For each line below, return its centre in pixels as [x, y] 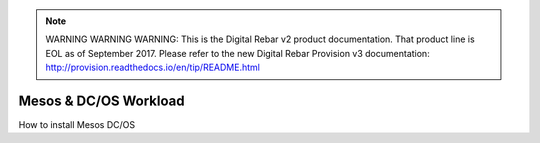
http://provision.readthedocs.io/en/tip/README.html [152, 67]
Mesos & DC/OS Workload [101, 100]
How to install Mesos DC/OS [76, 125]
